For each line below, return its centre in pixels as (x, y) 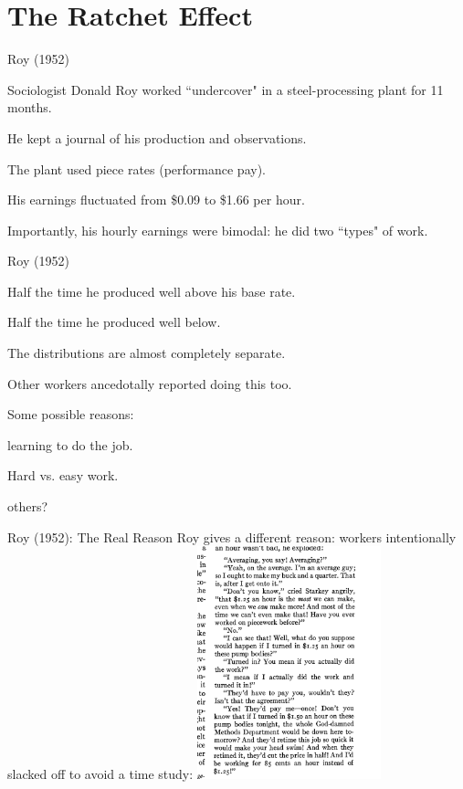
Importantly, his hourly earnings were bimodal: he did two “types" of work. (218, 230)
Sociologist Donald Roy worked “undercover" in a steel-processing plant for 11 (226, 89)
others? (28, 506)
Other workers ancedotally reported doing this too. (150, 383)
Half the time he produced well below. (114, 322)
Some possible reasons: (71, 414)
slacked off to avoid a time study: (100, 773)
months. (30, 107)
